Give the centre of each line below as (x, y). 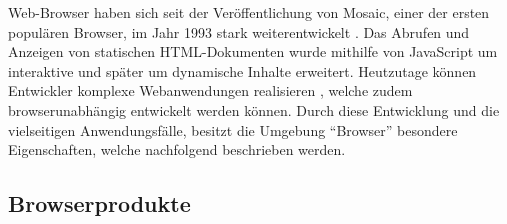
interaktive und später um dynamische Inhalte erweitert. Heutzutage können (242, 70)
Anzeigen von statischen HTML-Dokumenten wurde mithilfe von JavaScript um (253, 51)
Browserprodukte (99, 203)
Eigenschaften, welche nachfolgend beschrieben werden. (177, 149)
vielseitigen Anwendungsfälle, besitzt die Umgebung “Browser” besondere (233, 129)
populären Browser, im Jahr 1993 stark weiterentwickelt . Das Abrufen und (239, 31)
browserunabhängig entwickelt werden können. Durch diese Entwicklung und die (254, 109)
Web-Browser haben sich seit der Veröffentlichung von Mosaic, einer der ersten (249, 12)
